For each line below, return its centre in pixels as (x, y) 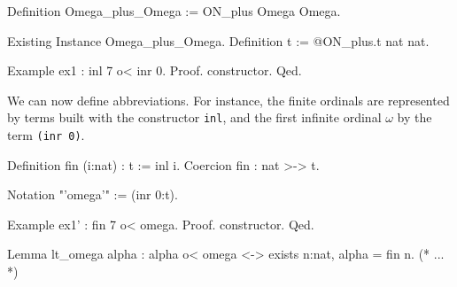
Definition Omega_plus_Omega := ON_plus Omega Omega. (174, 11)
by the (414, 117)
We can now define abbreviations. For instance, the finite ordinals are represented (228, 100)
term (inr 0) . (46, 135)
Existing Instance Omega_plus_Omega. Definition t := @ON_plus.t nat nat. (218, 40)
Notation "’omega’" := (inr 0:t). (93, 194)
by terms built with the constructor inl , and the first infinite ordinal (194, 117)
